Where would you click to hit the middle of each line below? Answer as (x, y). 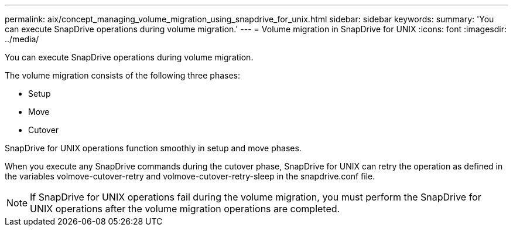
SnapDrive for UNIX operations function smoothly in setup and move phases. (153, 148)
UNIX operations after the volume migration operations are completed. (185, 209)
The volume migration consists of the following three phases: (123, 75)
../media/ (22, 39)
